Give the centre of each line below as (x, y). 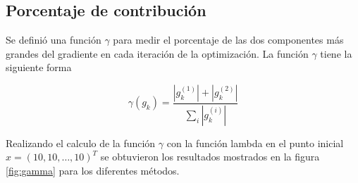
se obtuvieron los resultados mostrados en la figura (210, 157)
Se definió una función (54, 40)
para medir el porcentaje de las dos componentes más (228, 40)
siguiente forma (39, 67)
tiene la (336, 53)
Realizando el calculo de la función (81, 143)
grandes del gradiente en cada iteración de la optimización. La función (157, 53)
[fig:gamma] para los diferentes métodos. (93, 171)
